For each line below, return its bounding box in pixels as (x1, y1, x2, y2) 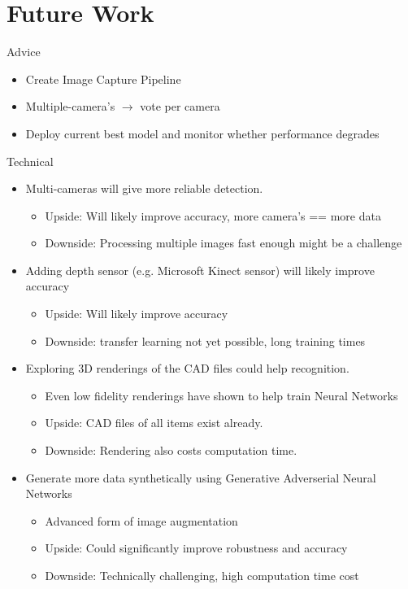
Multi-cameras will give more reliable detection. (25, 180, 263, 197)
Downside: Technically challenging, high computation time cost (45, 567, 359, 583)
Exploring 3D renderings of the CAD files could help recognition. (25, 360, 349, 377)
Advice (7, 43, 41, 60)
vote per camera (140, 98, 220, 115)
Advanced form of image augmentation (45, 512, 238, 529)
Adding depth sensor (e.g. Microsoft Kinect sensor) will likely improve (25, 261, 375, 278)
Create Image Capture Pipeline (25, 70, 181, 87)
